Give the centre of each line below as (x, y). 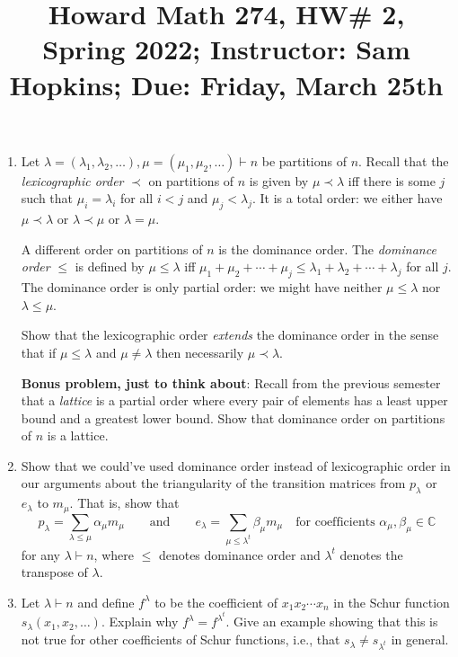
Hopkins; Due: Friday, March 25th (226, 84)
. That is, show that (124, 503)
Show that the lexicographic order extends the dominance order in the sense (230, 335)
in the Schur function (392, 602)
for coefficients (335, 522)
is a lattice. (78, 435)
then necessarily (200, 352)
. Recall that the (404, 160)
